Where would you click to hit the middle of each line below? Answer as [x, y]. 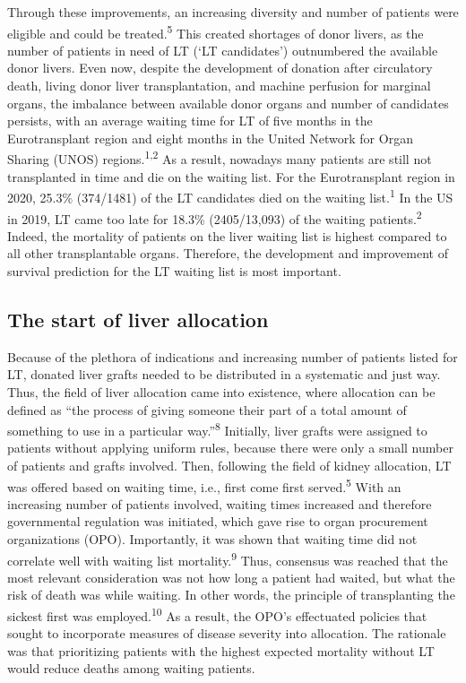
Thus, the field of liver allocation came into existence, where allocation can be [221, 391]
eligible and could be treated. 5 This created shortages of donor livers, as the [216, 31]
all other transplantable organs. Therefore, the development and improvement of [228, 253]
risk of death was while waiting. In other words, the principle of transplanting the [231, 595]
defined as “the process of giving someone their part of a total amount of [207, 409]
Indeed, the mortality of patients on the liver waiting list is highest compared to [227, 235]
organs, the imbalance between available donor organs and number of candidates [228, 103]
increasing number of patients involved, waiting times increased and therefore [220, 503]
